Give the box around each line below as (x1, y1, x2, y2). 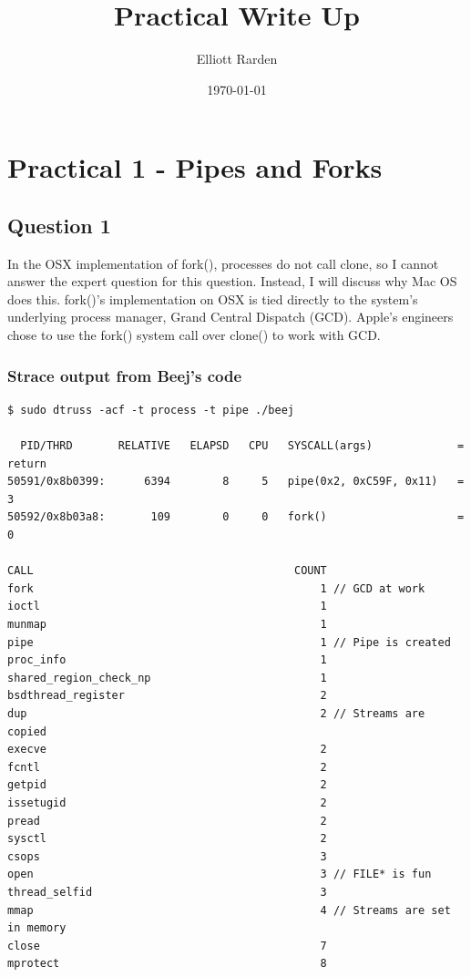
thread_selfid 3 (7, 885, 327, 899)
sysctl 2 (7, 832, 327, 846)
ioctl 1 (7, 600, 327, 613)
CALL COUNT (7, 564, 327, 578)
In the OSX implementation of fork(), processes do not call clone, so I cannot (7, 253, 439, 273)
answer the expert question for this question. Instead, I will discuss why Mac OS (7, 272, 457, 291)
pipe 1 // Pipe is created (7, 635, 451, 649)
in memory (7, 921, 67, 935)
